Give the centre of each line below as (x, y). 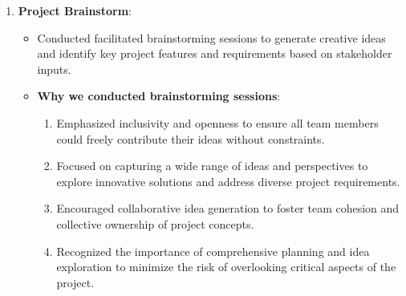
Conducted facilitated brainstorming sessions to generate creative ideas (211, 37)
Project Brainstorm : (75, 10)
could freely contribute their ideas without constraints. (191, 138)
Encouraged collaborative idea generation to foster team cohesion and (228, 208)
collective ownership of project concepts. (155, 223)
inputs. (54, 69)
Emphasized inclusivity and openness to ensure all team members (217, 122)
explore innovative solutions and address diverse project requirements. (228, 181)
